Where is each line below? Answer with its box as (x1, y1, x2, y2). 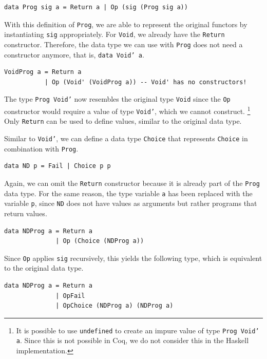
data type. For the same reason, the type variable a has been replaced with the (4, 187, 253, 198)
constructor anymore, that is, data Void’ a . (4, 49, 144, 60)
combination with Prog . (4, 143, 79, 154)
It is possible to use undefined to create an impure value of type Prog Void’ (16, 325, 259, 335)
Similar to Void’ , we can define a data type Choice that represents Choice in (4, 133, 248, 144)
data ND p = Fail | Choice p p (4, 162, 111, 170)
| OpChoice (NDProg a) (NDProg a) (55, 302, 174, 310)
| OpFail (55, 292, 85, 299)
